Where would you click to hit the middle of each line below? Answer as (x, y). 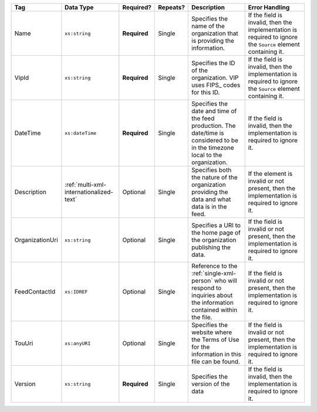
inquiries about (212, 295)
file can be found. (216, 362)
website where (212, 332)
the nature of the (215, 177)
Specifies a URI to (216, 225)
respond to (207, 288)
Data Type (79, 7)
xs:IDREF (76, 292)
